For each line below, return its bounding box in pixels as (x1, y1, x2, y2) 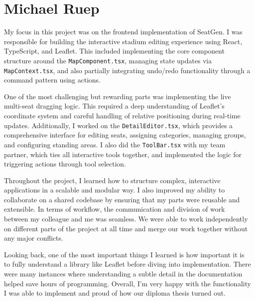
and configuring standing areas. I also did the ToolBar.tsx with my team (4, 139, 226, 149)
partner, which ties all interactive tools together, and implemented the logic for (4, 149, 242, 159)
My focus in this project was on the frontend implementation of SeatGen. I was (4, 27, 243, 37)
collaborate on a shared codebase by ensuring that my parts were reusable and (4, 194, 240, 204)
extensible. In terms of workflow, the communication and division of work (4, 204, 225, 214)
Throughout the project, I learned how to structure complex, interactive (4, 175, 221, 185)
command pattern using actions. (4, 75, 101, 85)
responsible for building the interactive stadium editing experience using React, (4, 36, 242, 46)
